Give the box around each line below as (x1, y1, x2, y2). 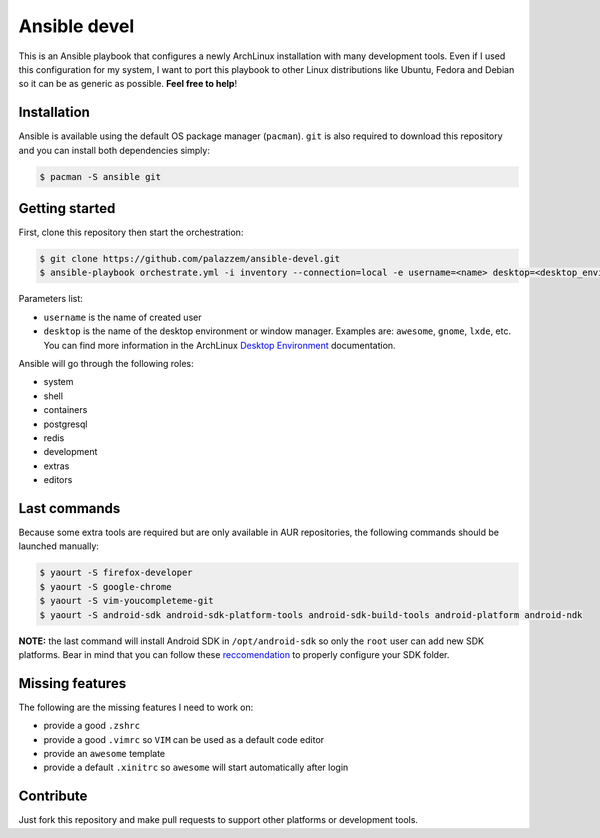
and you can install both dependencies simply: (18, 144, 210, 156)
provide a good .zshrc (43, 720, 140, 732)
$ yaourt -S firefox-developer (39, 567, 194, 579)
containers (43, 404, 88, 416)
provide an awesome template (43, 748, 165, 760)
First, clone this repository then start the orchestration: (18, 226, 244, 239)
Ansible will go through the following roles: (18, 358, 194, 370)
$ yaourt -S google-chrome (39, 581, 172, 592)
